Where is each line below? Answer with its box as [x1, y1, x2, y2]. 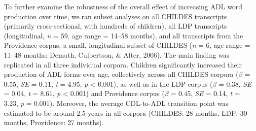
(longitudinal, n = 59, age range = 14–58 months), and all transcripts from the [4, 30, 243, 40]
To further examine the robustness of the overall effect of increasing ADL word [4, 1, 243, 11]
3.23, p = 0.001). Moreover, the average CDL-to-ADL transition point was [4, 98, 229, 108]
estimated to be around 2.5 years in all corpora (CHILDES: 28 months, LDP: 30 [4, 107, 247, 118]
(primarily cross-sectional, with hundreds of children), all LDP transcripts [4, 21, 227, 31]
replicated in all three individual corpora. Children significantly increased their [4, 59, 242, 69]
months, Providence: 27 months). [4, 117, 104, 128]
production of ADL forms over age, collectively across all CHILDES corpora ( [4, 69, 239, 79]
